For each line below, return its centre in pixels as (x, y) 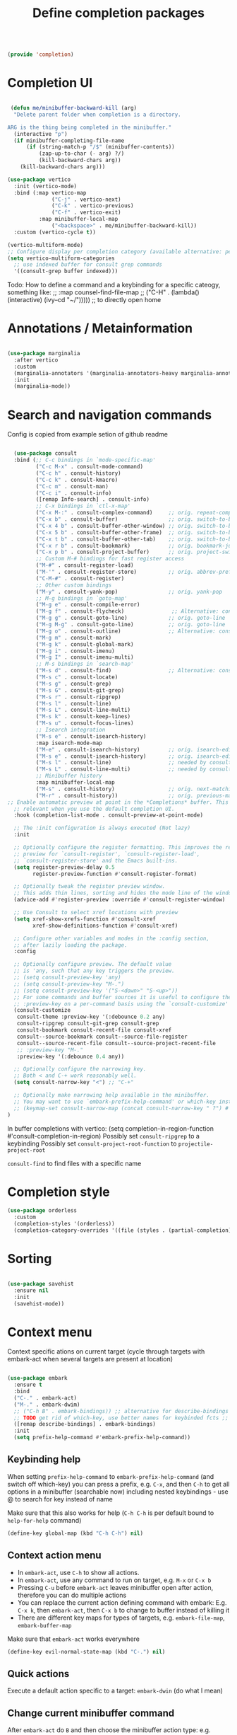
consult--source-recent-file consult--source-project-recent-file (116, 1043)
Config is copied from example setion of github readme (87, 434)
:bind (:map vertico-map (50, 192)
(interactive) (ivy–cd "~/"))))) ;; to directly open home (84, 300)
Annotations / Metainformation (100, 329)
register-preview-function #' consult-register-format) (115, 874)
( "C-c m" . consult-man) (72, 486)
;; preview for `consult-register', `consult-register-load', (107, 854)
